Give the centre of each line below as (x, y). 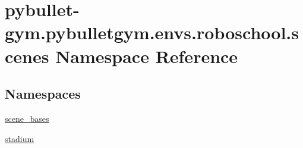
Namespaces (43, 94)
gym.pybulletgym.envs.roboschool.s (152, 32)
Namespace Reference (147, 56)
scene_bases (27, 118)
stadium (20, 138)
